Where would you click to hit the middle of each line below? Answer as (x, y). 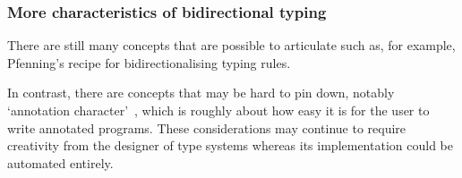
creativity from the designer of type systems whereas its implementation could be (230, 145)
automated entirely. (60, 162)
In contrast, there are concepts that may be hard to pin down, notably (201, 93)
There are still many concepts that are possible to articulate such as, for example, (231, 45)
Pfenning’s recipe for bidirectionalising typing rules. (149, 62)
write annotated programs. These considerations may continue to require (207, 127)
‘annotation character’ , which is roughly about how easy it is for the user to (218, 110)
